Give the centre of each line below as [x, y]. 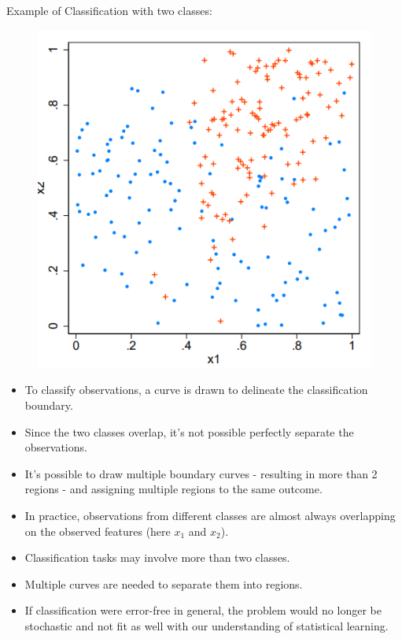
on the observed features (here [98, 531]
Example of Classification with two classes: [109, 10]
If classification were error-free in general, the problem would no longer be [203, 610]
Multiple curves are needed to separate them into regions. [164, 583]
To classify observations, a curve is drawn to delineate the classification [196, 390]
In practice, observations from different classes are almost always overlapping [210, 515]
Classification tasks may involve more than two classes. [157, 557]
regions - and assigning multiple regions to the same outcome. [173, 489]
